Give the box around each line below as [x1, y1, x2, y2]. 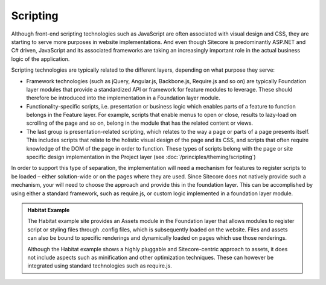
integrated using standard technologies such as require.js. [27, 262, 172, 269]
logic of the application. [11, 55, 70, 63]
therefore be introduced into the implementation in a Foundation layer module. [26, 94, 220, 102]
